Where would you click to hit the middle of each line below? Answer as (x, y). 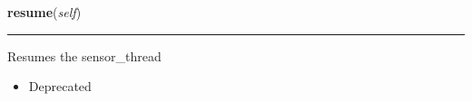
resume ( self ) (44, 12)
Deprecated (60, 86)
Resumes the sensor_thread (84, 55)
